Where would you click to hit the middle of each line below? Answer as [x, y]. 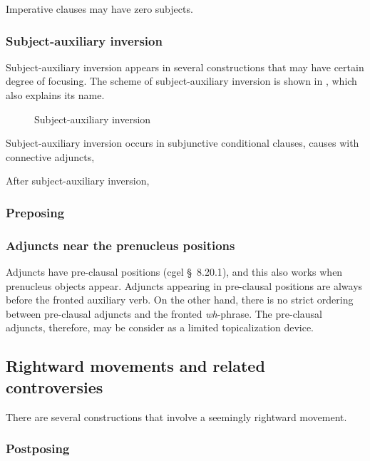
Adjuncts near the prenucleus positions [120, 245]
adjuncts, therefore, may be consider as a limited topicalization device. [160, 327]
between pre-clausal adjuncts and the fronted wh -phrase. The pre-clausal [164, 313]
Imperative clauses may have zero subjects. [99, 9]
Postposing [38, 449]
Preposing [35, 212]
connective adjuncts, [50, 156]
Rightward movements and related [135, 366]
